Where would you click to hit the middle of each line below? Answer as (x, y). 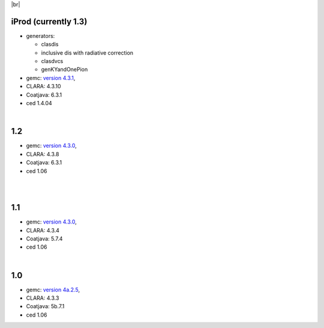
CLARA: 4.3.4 (43, 230)
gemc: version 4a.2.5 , (53, 290)
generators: (40, 35)
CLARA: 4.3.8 (43, 154)
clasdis (50, 44)
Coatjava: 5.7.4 (44, 238)
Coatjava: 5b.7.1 (45, 306)
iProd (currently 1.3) (49, 21)
